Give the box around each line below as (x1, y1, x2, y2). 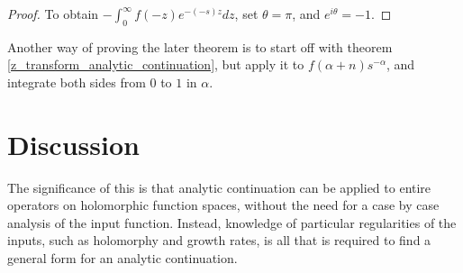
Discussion (7, 125, 140, 162)
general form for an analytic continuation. (7, 249, 238, 268)
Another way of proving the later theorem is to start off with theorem (7, 37, 393, 56)
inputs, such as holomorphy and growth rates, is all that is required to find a (7, 231, 431, 250)
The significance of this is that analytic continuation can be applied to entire (7, 177, 431, 196)
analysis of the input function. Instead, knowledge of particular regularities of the (7, 213, 457, 232)
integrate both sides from (7, 72, 146, 91)
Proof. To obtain (7, 5, 99, 23)
